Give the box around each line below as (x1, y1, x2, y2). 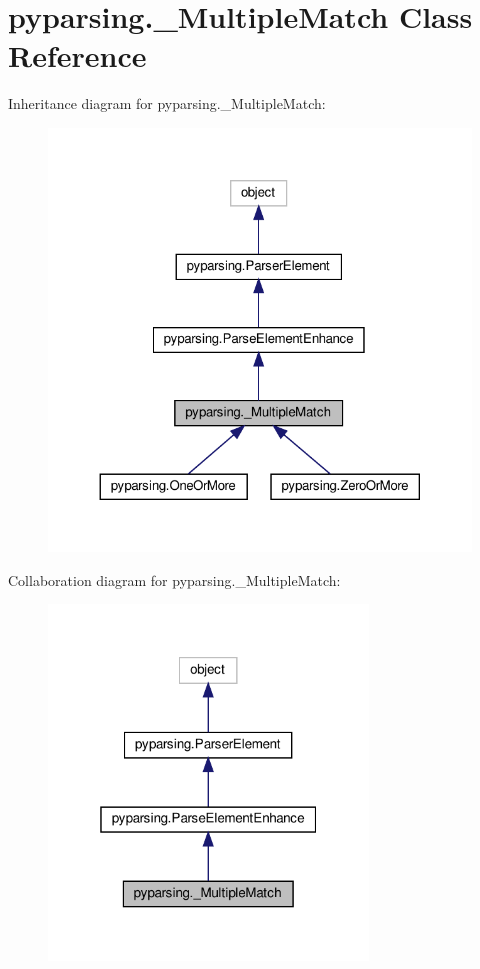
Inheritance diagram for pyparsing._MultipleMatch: (8, 93, 326, 114)
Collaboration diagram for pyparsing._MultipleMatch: (8, 569, 341, 590)
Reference (8, 35, 147, 76)
